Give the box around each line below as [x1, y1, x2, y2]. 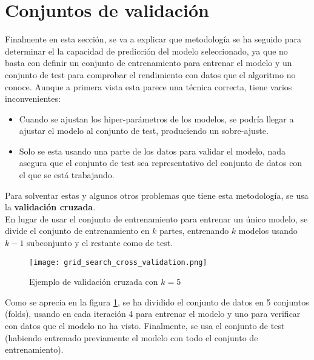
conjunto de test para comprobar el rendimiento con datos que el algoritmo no [5, 68, 296, 81]
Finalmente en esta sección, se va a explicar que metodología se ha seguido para [5, 33, 302, 45]
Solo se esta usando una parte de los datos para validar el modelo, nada [19, 144, 286, 157]
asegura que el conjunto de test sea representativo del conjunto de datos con [19, 156, 302, 169]
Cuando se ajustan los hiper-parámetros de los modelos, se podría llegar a [19, 112, 294, 125]
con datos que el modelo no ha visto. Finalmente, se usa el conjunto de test [5, 319, 285, 332]
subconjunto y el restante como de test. [27, 236, 173, 249]
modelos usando [238, 224, 298, 237]
